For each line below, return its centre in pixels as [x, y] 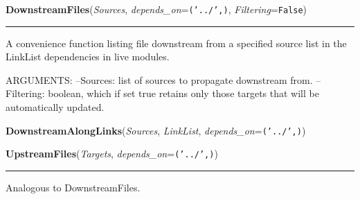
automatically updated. [55, 107]
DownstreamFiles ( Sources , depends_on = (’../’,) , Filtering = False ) [156, 9]
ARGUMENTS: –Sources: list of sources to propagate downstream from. [159, 79]
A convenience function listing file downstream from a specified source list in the [176, 43]
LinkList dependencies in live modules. [88, 57]
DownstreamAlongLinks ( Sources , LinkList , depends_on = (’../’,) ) [156, 130]
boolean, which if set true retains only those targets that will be [183, 93]
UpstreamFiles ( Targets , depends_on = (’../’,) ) [112, 154]
